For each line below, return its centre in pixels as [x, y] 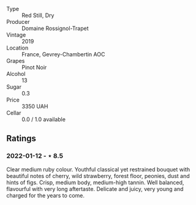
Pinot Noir [34, 67]
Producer [18, 22]
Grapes [16, 61]
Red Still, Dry [38, 15]
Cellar [14, 113]
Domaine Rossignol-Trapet [55, 28]
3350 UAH [35, 106]
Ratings [21, 139]
